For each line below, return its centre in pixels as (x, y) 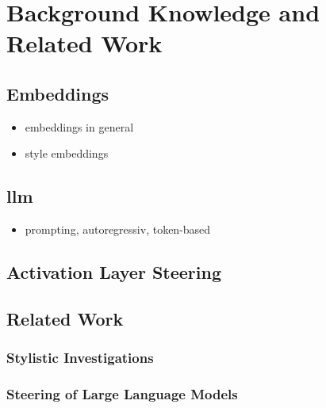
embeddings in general (79, 126)
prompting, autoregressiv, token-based (118, 229)
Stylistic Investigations (80, 358)
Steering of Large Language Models (122, 394)
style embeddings (67, 153)
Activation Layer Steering (114, 272)
